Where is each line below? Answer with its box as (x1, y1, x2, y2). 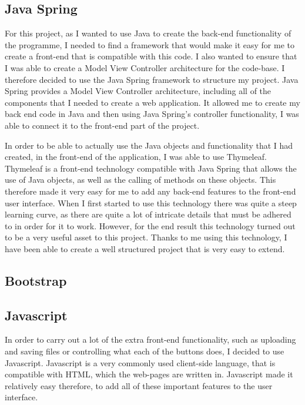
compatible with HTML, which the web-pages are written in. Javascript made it (5, 368, 293, 380)
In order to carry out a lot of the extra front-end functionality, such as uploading (5, 333, 296, 346)
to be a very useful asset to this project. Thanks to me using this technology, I (5, 231, 287, 243)
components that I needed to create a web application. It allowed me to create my (5, 96, 300, 108)
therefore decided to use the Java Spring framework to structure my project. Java (5, 73, 299, 85)
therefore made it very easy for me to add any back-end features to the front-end (5, 185, 296, 197)
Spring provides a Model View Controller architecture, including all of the (5, 85, 272, 97)
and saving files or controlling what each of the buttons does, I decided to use (5, 345, 284, 357)
